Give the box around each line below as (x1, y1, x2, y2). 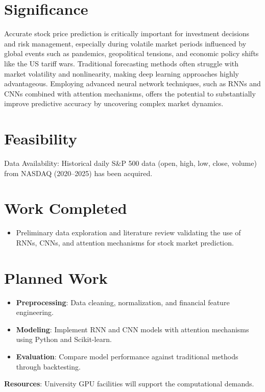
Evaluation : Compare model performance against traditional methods (16, 351, 238, 361)
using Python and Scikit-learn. (16, 334, 112, 345)
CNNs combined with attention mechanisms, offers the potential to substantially (4, 88, 256, 99)
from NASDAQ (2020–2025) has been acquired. (4, 167, 153, 178)
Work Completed (4, 198, 127, 218)
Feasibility (4, 128, 77, 149)
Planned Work (4, 267, 108, 288)
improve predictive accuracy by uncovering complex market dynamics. (4, 98, 224, 109)
